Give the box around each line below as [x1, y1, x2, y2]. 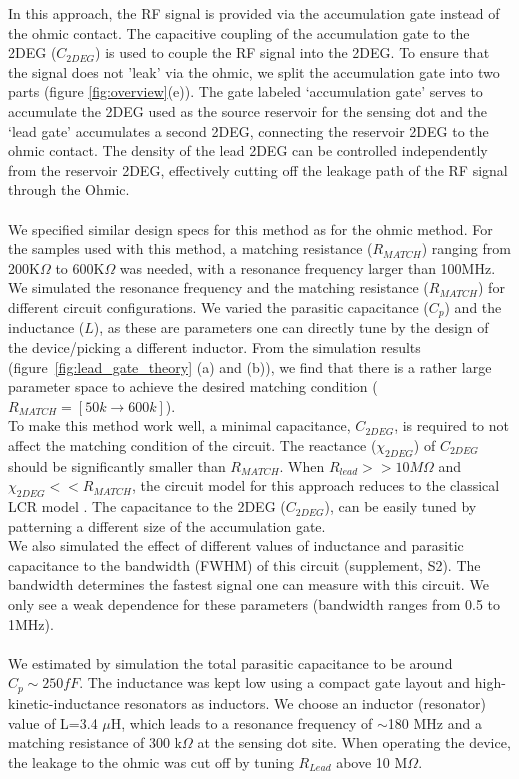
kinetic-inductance [8, 692, 120, 713]
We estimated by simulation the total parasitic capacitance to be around [8, 652, 453, 673]
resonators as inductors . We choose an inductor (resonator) [124, 692, 486, 713]
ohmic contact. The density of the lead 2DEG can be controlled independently [8, 140, 488, 161]
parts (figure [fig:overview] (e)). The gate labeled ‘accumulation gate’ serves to [8, 81, 483, 102]
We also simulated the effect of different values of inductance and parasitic [8, 535, 464, 556]
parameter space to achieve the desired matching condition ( [8, 376, 378, 397]
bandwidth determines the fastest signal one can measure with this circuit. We [8, 574, 489, 595]
